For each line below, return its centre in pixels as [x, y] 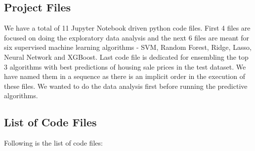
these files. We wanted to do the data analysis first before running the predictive [126, 86]
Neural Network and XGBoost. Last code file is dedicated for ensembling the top [126, 57]
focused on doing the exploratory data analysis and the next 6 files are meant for [127, 37]
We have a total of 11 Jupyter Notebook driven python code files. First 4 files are [127, 28]
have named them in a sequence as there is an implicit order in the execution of [125, 76]
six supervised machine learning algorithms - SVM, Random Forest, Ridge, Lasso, [128, 47]
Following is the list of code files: [53, 143]
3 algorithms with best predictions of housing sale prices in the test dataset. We [125, 66]
